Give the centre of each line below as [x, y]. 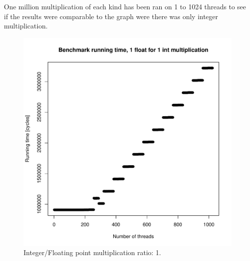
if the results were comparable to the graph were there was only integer [111, 16]
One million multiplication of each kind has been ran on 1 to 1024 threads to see [125, 6]
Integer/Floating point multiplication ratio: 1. [92, 252]
